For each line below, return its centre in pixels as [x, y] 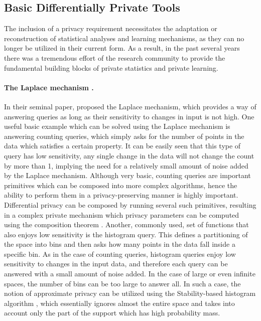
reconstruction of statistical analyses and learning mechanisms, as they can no [124, 38]
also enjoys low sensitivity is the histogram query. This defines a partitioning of [126, 234]
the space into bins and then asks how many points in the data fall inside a [120, 244]
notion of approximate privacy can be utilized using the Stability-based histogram [130, 293]
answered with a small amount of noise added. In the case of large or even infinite [130, 274]
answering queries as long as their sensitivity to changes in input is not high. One [129, 116]
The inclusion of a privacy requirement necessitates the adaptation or [111, 28]
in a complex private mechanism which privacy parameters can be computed [122, 214]
